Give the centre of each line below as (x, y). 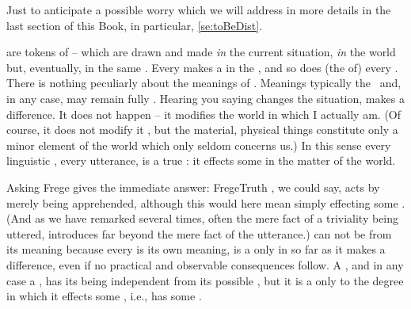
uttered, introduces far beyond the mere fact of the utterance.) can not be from (199, 233)
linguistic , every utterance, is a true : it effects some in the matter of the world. (201, 160)
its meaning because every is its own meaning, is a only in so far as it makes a (196, 249)
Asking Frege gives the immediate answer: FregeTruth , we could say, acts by (193, 187)
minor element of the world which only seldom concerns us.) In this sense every (199, 145)
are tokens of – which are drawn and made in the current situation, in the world (201, 52)
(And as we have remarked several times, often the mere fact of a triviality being (203, 218)
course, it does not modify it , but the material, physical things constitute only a (202, 130)
